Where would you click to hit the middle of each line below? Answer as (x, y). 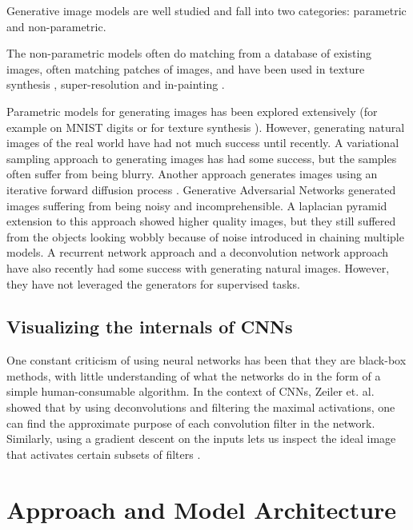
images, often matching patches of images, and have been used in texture (186, 68)
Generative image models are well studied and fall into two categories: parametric (206, 10)
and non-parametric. (56, 26)
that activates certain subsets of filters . (104, 454)
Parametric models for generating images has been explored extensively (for (192, 111)
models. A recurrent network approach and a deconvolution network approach (198, 252)
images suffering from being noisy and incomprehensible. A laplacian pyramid (197, 205)
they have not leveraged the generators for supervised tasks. (153, 283)
